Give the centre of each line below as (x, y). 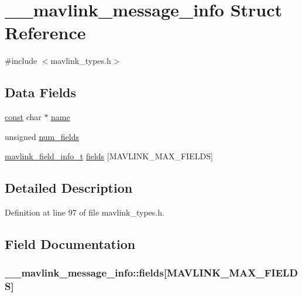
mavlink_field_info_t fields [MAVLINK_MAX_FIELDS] (109, 156)
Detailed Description (69, 188)
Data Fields (41, 92)
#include (21, 61)
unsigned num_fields (42, 136)
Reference (45, 33)
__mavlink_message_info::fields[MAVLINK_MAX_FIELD (151, 273)
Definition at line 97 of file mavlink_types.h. (85, 212)
